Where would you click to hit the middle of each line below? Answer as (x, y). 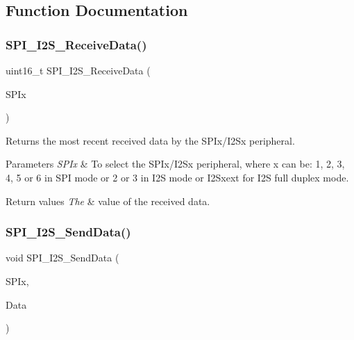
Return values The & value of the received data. (108, 201)
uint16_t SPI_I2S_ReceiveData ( (78, 70)
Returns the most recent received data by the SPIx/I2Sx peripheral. (150, 140)
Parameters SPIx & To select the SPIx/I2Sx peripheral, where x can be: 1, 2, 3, (175, 164)
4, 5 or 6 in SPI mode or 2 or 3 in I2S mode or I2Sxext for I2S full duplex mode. (177, 177)
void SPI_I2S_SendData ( (62, 258)
